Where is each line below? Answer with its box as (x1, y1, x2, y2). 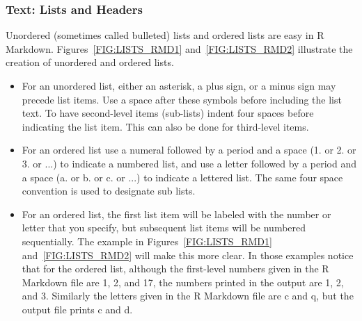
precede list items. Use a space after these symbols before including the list (22, 92, 342, 106)
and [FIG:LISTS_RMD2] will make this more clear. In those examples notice (22, 247, 354, 262)
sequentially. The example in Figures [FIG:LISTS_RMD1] (22, 233, 272, 248)
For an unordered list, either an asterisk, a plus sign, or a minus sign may (22, 79, 336, 92)
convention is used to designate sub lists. (22, 183, 196, 198)
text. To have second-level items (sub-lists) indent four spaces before (22, 106, 314, 120)
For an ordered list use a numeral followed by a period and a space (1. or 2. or (22, 142, 356, 157)
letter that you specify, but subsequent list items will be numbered (22, 220, 306, 235)
